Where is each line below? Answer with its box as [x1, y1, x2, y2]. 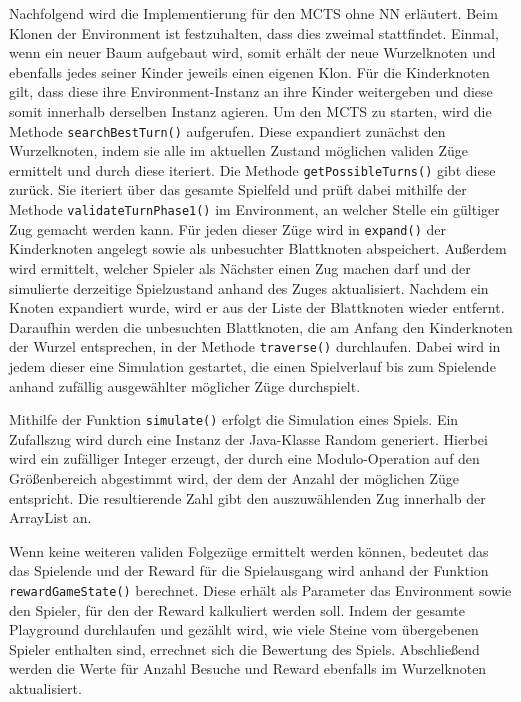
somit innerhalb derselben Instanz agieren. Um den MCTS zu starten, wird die [9, 100, 492, 121]
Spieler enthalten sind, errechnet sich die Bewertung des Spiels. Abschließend [9, 638, 480, 659]
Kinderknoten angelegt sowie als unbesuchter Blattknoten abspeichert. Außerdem [9, 238, 507, 259]
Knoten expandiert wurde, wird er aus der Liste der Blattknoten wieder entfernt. [9, 297, 505, 318]
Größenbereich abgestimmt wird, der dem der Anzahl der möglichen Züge [9, 468, 459, 489]
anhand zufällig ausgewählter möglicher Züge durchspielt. [9, 375, 361, 396]
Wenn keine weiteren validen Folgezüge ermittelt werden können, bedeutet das [9, 540, 489, 561]
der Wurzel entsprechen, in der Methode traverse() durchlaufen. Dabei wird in [9, 336, 501, 357]
